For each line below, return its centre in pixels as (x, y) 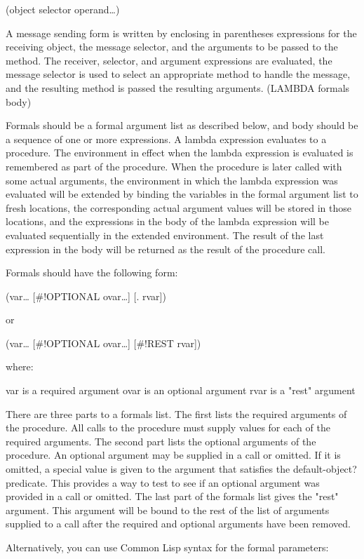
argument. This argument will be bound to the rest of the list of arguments (168, 510)
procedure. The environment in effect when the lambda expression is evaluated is (180, 153)
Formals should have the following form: (92, 272)
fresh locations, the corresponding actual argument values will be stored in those (178, 207)
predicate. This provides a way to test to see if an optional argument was (163, 482)
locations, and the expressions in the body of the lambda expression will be (168, 221)
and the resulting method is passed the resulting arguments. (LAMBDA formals (178, 87)
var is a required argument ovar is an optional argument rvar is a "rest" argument (181, 390)
